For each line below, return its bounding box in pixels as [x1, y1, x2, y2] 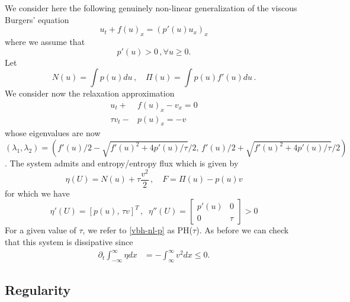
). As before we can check [196, 224, 289, 236]
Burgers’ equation [5, 13, 69, 25]
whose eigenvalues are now [5, 127, 101, 139]
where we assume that [5, 35, 85, 47]
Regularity [5, 281, 71, 299]
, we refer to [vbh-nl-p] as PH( [82, 224, 193, 236]
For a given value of [5, 224, 76, 236]
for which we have [5, 187, 70, 199]
